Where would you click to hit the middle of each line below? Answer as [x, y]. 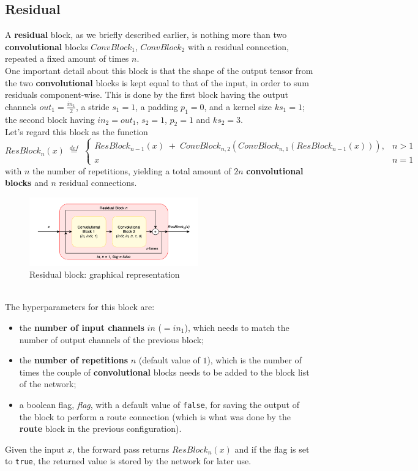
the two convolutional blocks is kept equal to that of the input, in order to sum [157, 82]
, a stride [93, 106]
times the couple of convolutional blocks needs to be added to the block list [164, 372]
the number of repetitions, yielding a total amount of [132, 170]
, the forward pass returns [121, 449]
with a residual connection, [238, 46]
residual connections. [98, 183]
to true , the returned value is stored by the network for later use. [128, 461]
